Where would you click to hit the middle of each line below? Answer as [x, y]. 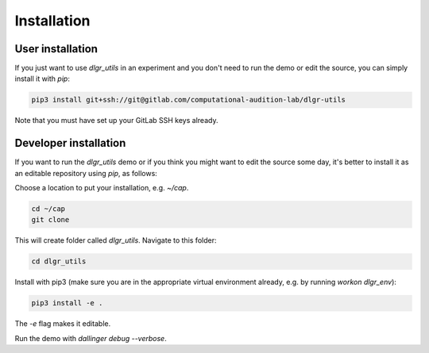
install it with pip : [43, 79]
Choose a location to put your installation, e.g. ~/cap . [102, 188]
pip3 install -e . [67, 303]
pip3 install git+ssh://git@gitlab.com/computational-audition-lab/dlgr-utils [188, 100]
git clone [50, 220]
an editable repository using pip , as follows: [86, 173]
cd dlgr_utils [59, 261]
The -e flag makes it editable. [63, 324]
